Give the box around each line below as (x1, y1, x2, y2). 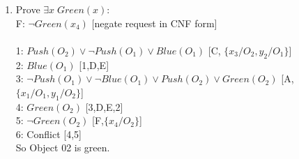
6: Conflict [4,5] (15, 126, 82, 141)
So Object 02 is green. (15, 140, 110, 155)
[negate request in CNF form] (91, 15, 217, 30)
